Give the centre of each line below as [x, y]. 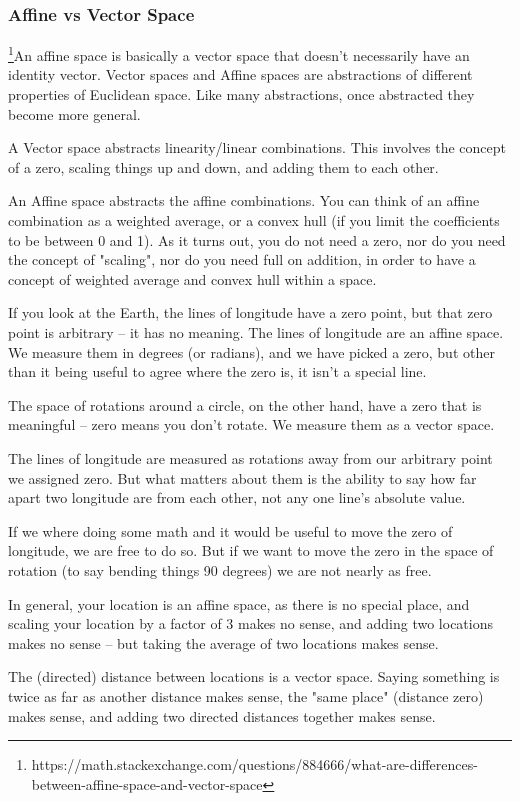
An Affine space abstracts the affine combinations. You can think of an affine [244, 200]
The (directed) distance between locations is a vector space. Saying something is [254, 676]
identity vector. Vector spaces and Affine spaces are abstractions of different [240, 74]
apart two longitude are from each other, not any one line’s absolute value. [237, 497]
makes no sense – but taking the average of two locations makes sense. [223, 642]
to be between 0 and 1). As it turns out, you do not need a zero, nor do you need [257, 239]
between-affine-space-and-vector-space [147, 783]
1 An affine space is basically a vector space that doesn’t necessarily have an [239, 53]
